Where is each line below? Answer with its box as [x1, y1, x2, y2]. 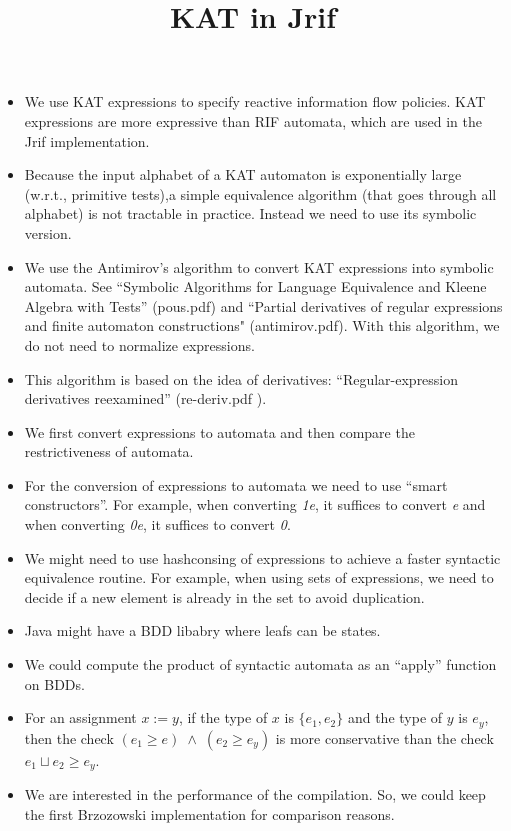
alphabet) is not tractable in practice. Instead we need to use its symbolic [24, 203, 477, 224]
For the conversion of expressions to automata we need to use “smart [24, 474, 448, 495]
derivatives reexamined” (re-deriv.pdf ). [24, 388, 267, 409]
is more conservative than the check [275, 727, 494, 748]
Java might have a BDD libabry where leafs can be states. [24, 620, 381, 641]
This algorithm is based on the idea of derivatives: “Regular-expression [24, 368, 459, 389]
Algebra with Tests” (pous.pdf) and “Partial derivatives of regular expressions [24, 295, 503, 316]
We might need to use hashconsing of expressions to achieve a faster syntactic [24, 547, 501, 568]
